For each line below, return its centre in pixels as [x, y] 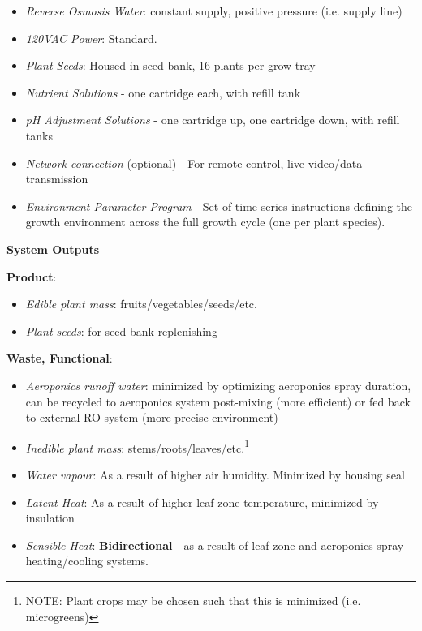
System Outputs [53, 249]
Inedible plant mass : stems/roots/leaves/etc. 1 [138, 446]
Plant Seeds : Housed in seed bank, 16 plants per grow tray [170, 65]
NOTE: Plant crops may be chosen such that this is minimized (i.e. [193, 600]
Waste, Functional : [60, 358]
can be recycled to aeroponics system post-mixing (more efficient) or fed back [218, 401]
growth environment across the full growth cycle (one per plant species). [205, 222]
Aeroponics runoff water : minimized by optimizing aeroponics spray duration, [218, 385]
